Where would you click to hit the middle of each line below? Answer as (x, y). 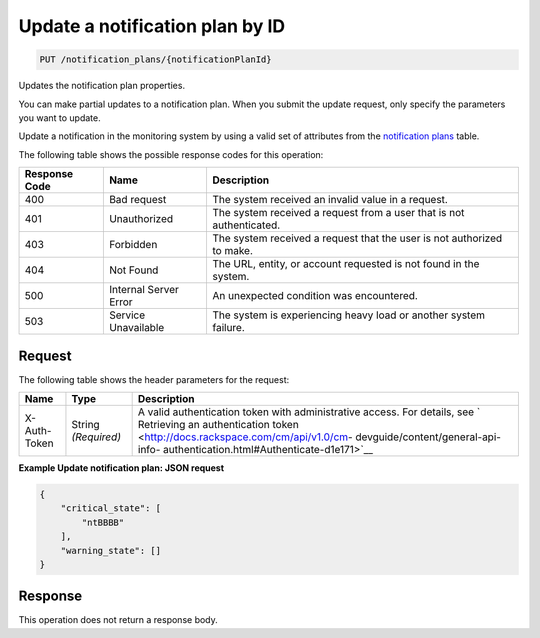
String (85, 424)
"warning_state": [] (111, 550)
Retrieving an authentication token (218, 424)
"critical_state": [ (111, 508)
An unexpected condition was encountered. (315, 296)
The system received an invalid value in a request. (330, 200)
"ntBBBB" (103, 522)
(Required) (96, 437)
